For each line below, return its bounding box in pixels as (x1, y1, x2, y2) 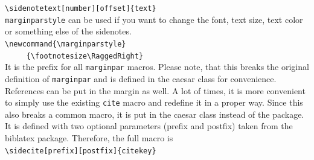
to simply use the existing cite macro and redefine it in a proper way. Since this (5, 96, 303, 109)
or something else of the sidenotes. (5, 25, 132, 37)
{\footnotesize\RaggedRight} (26, 51, 144, 60)
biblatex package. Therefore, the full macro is (5, 131, 173, 144)
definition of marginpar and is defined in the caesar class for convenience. (5, 72, 277, 85)
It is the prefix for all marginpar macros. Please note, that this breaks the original (5, 60, 309, 73)
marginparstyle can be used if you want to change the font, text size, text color (5, 13, 303, 25)
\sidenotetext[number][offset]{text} (5, 4, 156, 13)
